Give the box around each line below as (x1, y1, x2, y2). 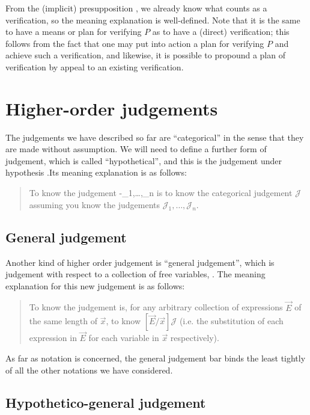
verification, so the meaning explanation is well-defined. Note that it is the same (5, 13, 300, 26)
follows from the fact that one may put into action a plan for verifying (5, 37, 264, 49)
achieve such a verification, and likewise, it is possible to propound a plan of (5, 49, 285, 61)
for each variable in (88, 331, 159, 344)
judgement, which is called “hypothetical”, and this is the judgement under (5, 154, 282, 167)
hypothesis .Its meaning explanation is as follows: (5, 166, 187, 179)
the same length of (29, 315, 98, 327)
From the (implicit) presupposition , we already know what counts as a (5, 2, 267, 14)
